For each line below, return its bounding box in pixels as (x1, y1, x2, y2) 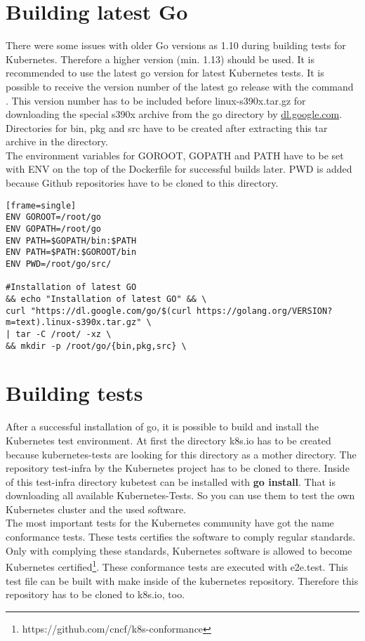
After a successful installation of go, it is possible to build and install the (6, 419, 319, 434)
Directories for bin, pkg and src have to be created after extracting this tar (6, 120, 328, 135)
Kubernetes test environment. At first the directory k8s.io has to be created (6, 432, 331, 447)
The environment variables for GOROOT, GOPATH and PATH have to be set (6, 147, 344, 162)
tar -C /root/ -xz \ (15, 329, 112, 339)
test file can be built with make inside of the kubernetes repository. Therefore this (6, 573, 359, 588)
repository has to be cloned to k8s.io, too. (6, 587, 185, 602)
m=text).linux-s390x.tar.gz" (6, 317, 142, 328)
